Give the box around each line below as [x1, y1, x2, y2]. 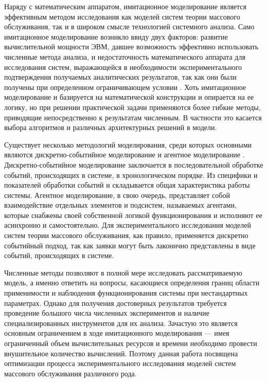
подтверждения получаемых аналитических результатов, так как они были [4, 71, 237, 82]
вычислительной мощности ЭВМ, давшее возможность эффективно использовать [4, 41, 259, 52]
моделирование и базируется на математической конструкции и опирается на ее [4, 92, 254, 102]
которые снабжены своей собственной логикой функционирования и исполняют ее [4, 209, 262, 220]
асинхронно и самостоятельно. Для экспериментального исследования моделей [4, 220, 251, 230]
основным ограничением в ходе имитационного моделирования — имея [4, 328, 229, 338]
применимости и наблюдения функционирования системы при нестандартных [4, 287, 248, 298]
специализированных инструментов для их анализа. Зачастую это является [4, 317, 238, 328]
